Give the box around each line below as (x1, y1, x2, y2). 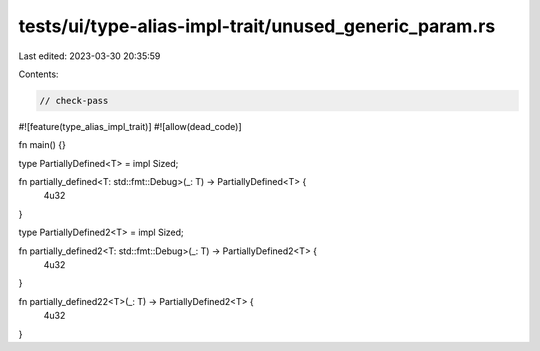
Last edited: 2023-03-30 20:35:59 (18, 50, 161, 62)
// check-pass (39, 95, 109, 106)
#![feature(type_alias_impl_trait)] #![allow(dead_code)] (18, 120, 242, 132)
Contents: (18, 68, 59, 80)
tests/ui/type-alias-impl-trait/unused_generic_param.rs (18, 15, 496, 37)
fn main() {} (18, 139, 67, 151)
